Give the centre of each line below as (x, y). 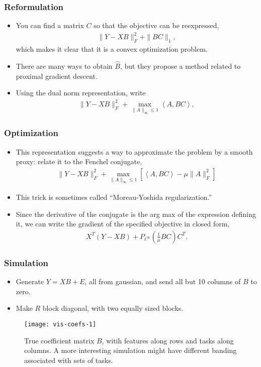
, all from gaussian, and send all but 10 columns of (163, 281)
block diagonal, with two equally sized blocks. (113, 308)
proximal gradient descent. (57, 76)
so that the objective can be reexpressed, (156, 25)
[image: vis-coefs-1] (60, 324)
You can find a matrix (50, 25)
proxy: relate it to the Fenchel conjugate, (79, 161)
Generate (30, 281)
